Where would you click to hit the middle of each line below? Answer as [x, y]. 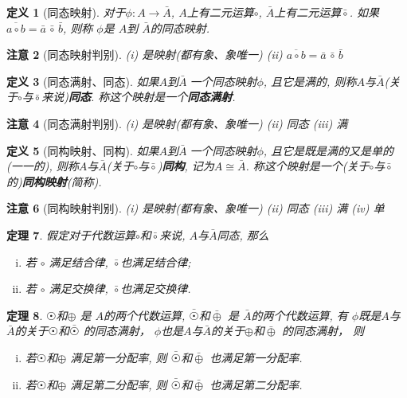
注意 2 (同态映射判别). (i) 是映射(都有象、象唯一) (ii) [145, 55]
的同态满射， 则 [323, 331]
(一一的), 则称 [43, 166]
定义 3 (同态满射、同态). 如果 [83, 81]
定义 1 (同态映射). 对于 [66, 12]
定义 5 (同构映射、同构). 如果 [83, 150]
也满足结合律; [156, 261]
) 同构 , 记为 [186, 166]
